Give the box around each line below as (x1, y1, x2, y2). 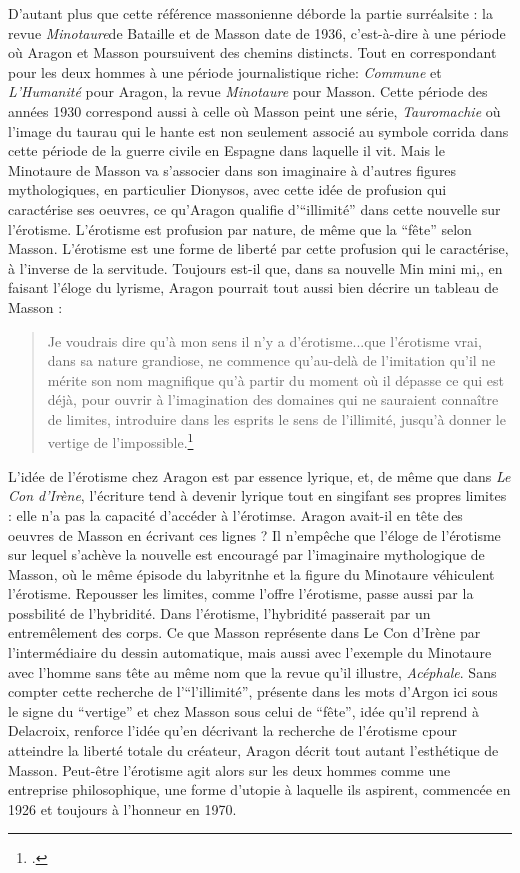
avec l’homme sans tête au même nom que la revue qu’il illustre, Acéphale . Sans (8, 661, 497, 682)
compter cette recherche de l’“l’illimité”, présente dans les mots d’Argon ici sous (8, 681, 498, 702)
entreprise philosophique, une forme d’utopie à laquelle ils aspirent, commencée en (8, 779, 511, 800)
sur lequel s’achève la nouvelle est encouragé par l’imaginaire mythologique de (8, 544, 485, 565)
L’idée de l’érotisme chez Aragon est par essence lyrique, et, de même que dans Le (8, 465, 511, 486)
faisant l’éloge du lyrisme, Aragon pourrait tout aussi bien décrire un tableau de (8, 277, 499, 298)
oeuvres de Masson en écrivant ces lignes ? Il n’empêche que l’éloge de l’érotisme (8, 524, 501, 545)
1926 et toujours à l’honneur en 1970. (8, 798, 237, 819)
